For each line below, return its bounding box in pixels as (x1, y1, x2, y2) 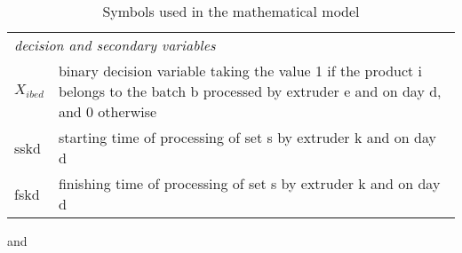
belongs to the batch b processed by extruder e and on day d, (58, 81, 442, 101)
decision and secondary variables (14, 35, 216, 55)
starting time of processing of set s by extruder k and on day (58, 127, 436, 147)
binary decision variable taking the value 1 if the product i (58, 60, 423, 81)
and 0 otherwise (58, 101, 157, 122)
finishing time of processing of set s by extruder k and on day (58, 173, 441, 194)
